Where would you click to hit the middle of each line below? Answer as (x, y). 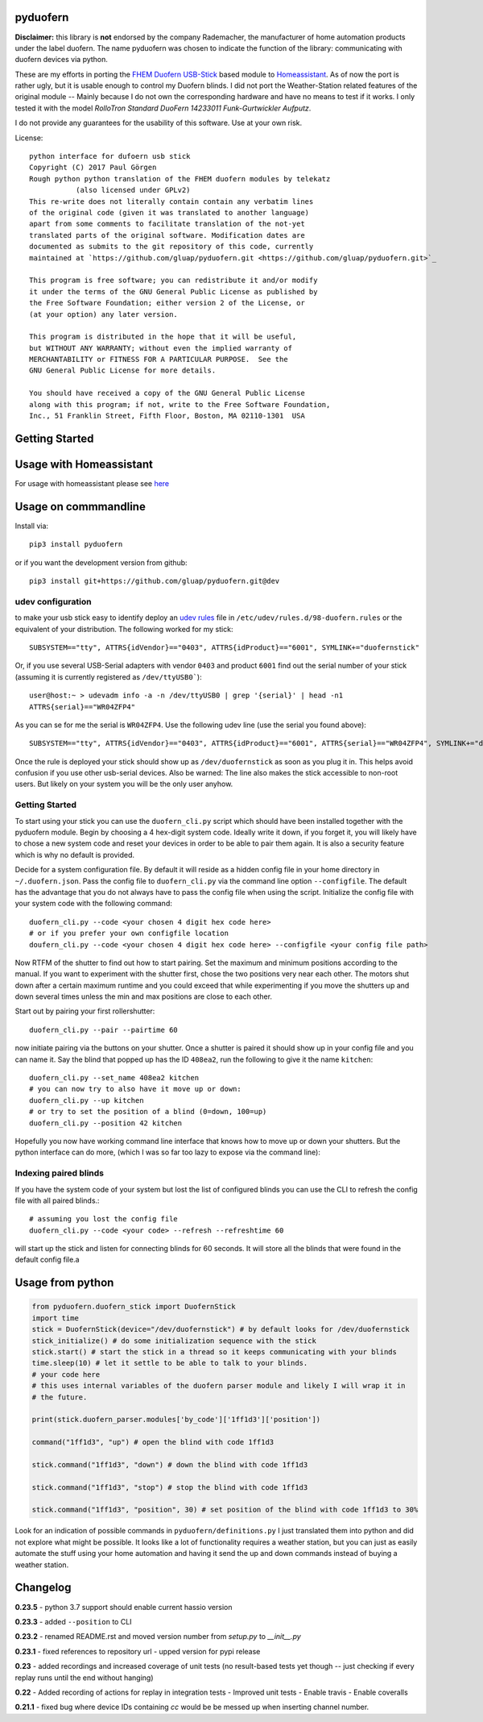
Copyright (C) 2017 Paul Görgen (93, 168)
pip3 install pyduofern (76, 545)
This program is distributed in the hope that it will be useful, (163, 337)
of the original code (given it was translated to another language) (169, 212)
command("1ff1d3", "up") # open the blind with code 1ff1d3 (153, 1442)
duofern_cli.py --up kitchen (87, 1100)
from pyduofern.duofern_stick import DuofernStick (134, 1307)
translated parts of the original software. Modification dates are (167, 235)
